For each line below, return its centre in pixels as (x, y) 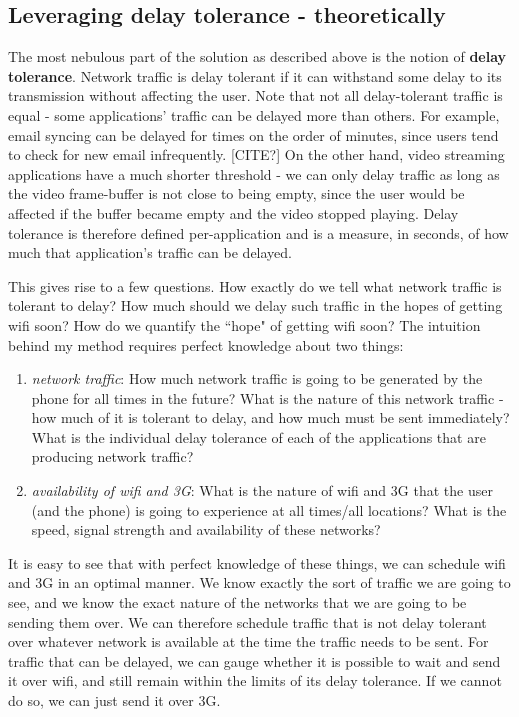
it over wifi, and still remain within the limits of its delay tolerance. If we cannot (255, 680)
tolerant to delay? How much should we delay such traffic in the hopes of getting (255, 305)
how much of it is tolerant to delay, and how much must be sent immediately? (270, 417)
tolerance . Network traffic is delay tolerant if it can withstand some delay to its (255, 75)
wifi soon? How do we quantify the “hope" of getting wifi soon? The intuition (244, 324)
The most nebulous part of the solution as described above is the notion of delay (257, 56)
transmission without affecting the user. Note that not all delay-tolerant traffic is (255, 95)
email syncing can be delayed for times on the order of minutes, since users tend (253, 134)
